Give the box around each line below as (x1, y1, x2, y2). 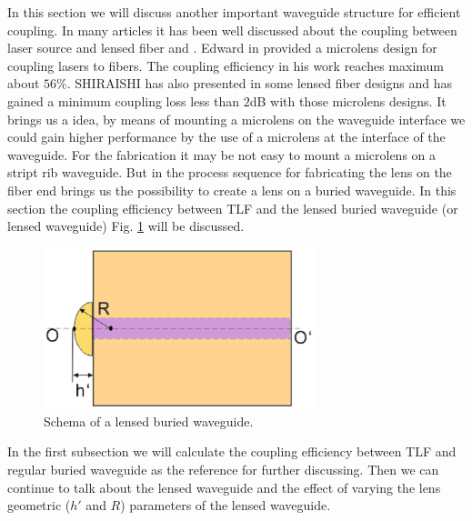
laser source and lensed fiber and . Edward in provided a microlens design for (7, 38, 437, 57)
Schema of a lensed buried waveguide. (44, 411, 254, 430)
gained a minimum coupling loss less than (7, 91, 240, 110)
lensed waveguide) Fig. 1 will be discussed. (7, 216, 245, 235)
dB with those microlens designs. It (249, 91, 447, 110)
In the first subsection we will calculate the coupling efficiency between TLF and (7, 442, 457, 461)
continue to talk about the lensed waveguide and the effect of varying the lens (7, 477, 441, 496)
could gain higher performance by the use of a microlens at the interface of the (7, 127, 446, 146)
